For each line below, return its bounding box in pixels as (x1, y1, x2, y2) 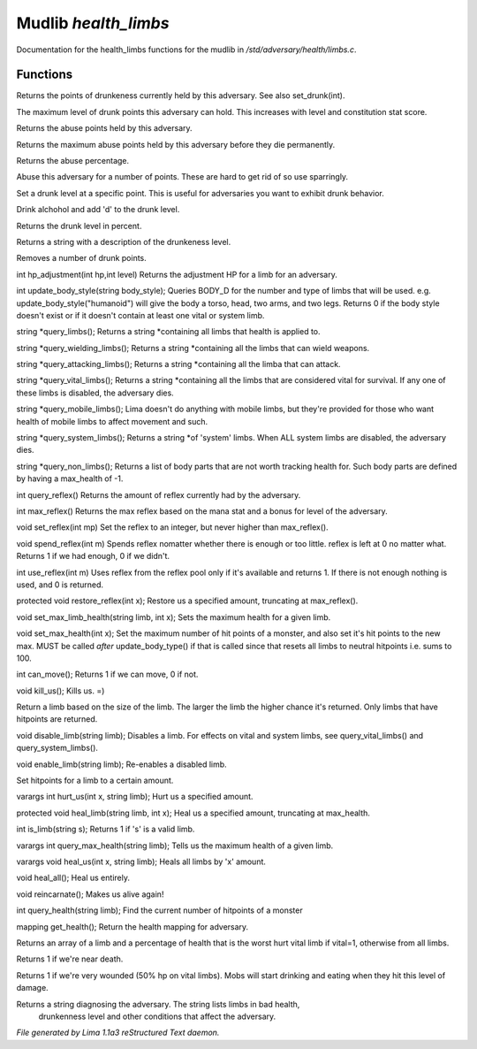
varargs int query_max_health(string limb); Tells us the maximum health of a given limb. (16, 840, 334, 851)
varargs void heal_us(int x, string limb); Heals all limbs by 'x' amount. (16, 856, 267, 867)
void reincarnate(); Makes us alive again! (16, 889, 164, 900)
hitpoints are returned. (16, 714, 98, 724)
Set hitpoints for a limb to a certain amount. (16, 775, 174, 786)
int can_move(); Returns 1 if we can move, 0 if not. (16, 669, 199, 680)
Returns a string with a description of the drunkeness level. (16, 236, 231, 247)
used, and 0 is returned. (16, 579, 104, 590)
